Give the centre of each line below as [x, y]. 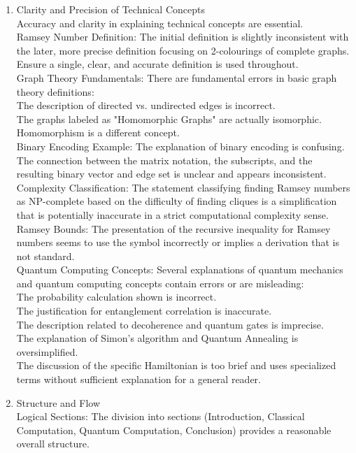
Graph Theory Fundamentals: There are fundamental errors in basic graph [177, 77]
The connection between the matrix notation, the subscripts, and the [164, 160]
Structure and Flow [58, 402]
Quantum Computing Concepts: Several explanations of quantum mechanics [180, 269]
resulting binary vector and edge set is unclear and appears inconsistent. [171, 174]
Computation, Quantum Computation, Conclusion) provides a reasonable [174, 430]
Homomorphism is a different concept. [98, 132]
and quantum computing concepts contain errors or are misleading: [160, 283]
